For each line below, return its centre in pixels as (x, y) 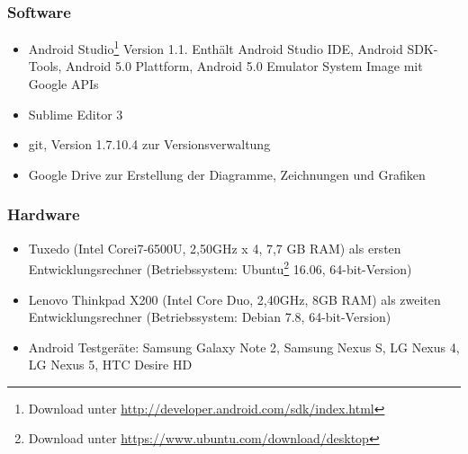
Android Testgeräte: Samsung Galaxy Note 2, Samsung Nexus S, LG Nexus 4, (244, 347)
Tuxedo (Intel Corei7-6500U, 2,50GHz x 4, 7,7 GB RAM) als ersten (215, 248)
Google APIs (63, 84)
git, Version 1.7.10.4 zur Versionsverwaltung (149, 144)
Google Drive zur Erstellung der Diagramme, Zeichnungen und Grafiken (227, 174)
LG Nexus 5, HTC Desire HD (110, 365)
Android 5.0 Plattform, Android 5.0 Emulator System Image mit (244, 66)
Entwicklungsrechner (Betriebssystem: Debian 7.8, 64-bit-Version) (210, 317)
